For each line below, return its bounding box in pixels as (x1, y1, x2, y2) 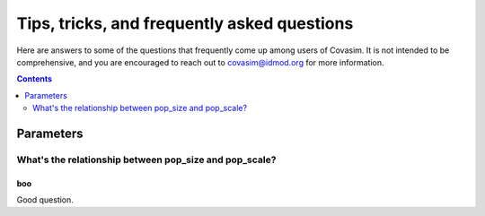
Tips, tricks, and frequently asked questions (16, 13, 354, 33)
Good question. (16, 194, 74, 205)
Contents (16, 73, 53, 84)
